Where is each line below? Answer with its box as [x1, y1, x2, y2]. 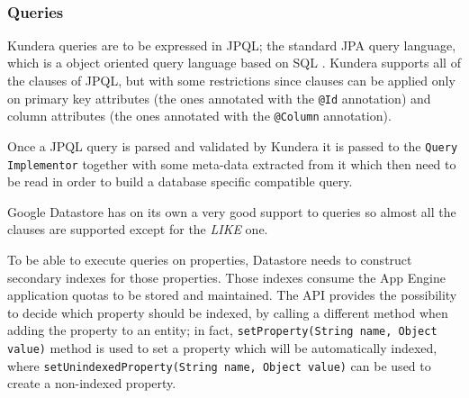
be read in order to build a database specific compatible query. [7, 172, 353, 191]
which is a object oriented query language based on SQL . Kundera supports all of [7, 53, 461, 72]
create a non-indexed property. [7, 374, 176, 393]
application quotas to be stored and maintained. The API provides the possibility [7, 285, 457, 304]
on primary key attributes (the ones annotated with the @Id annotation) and [7, 88, 431, 107]
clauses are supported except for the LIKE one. [7, 220, 268, 239]
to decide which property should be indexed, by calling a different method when [7, 303, 448, 321]
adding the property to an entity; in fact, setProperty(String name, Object [7, 321, 437, 339]
